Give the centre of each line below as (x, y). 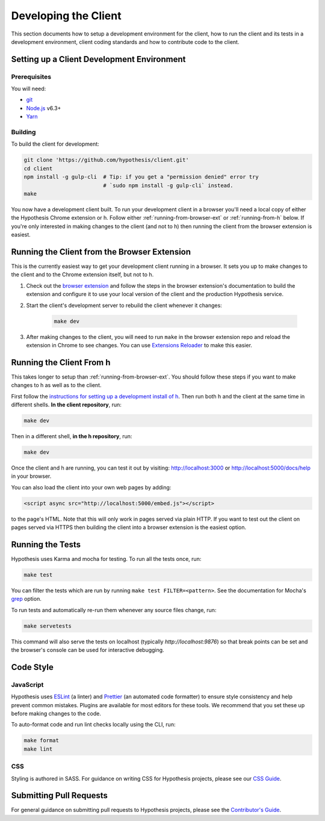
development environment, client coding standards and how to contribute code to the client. (125, 42)
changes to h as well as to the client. (56, 385)
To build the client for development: (55, 144)
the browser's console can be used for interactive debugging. (88, 650)
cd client (38, 168)
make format (42, 741)
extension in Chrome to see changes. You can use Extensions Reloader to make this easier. (139, 345)
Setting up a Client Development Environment (98, 59)
